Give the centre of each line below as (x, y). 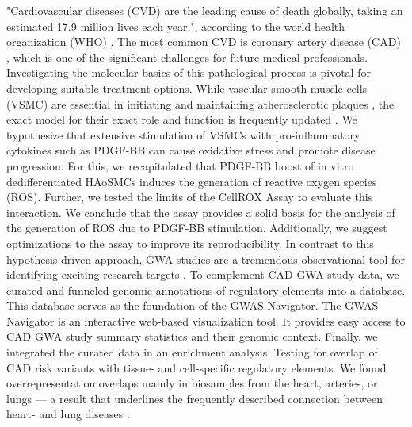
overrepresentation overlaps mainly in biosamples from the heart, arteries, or (192, 383)
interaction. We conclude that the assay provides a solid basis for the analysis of (201, 212)
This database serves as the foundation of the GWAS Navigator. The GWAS (193, 305)
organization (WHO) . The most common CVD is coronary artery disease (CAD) (204, 42)
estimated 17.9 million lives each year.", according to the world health (176, 26)
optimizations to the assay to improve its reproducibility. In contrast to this (190, 243)
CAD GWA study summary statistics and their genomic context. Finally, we (192, 336)
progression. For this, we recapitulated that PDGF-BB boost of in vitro (180, 165)
